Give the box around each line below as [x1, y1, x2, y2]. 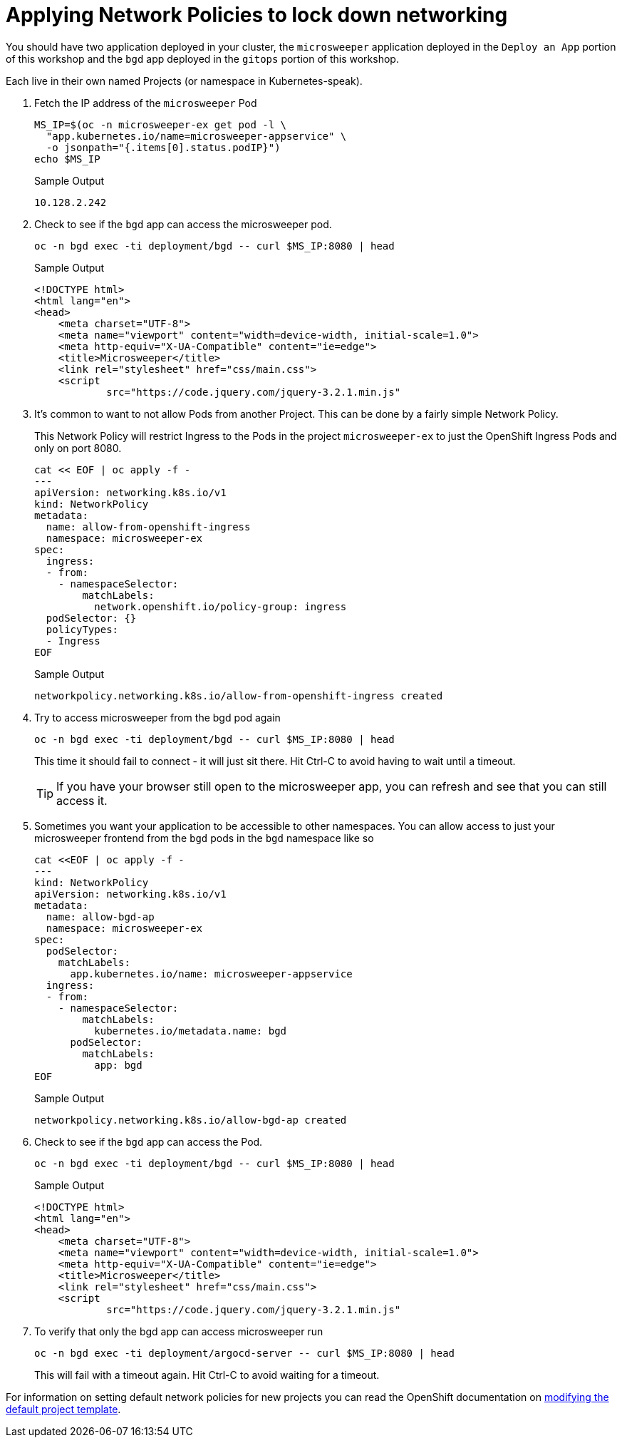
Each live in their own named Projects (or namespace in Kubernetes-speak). [6, 74, 363, 87]
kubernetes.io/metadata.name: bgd [94, 1025, 287, 1037]
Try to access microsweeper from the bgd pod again [34, 711, 281, 724]
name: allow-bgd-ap [46, 910, 155, 923]
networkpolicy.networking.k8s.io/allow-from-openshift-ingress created [34, 689, 443, 702]
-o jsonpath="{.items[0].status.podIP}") [46, 141, 281, 153]
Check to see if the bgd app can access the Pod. [34, 1135, 263, 1148]
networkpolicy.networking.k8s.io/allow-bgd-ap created [34, 1114, 347, 1126]
